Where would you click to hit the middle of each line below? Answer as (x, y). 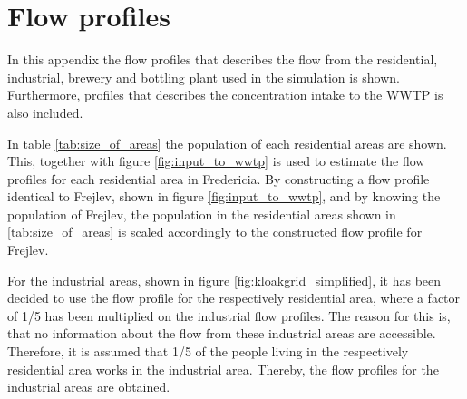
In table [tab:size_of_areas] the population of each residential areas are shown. (227, 143)
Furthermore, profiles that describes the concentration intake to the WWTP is (225, 95)
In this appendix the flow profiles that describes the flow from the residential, (223, 59)
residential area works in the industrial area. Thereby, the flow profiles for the (223, 369)
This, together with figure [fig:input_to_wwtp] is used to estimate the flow (216, 161)
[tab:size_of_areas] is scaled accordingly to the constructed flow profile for (215, 232)
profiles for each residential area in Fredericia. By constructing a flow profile (219, 178)
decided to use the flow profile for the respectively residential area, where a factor (234, 298)
